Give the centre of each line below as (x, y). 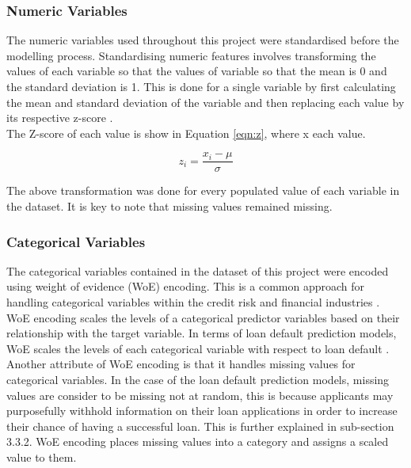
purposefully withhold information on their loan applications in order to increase (202, 411)
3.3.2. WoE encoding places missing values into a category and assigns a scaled (198, 441)
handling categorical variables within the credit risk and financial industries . (193, 302)
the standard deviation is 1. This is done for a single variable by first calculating (201, 86)
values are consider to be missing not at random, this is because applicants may (200, 395)
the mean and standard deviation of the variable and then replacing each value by (205, 102)
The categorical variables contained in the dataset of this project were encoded (198, 270)
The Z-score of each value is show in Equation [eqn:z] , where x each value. (186, 133)
